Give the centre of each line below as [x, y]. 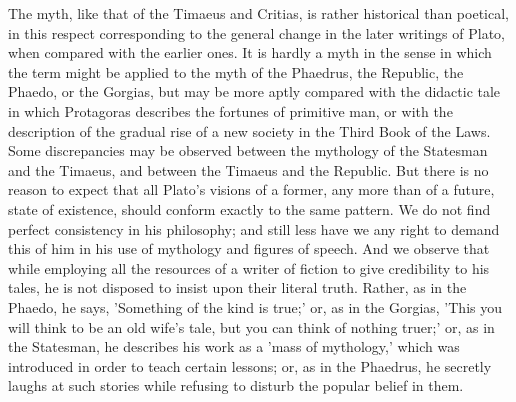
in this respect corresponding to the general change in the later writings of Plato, [256, 32]
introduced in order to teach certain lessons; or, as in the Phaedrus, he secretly [250, 365]
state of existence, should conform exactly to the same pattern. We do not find [249, 208]
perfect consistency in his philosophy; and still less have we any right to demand [254, 228]
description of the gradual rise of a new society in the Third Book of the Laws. [249, 130]
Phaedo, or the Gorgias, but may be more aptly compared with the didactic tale [254, 91]
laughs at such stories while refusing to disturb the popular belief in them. [236, 385]
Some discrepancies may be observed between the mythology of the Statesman [248, 150]
